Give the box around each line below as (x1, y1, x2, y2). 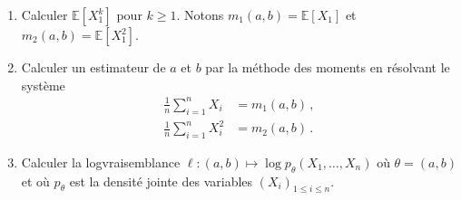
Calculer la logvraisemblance (21, 152, 181, 171)
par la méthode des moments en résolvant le (205, 58, 450, 76)
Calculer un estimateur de (21, 58, 166, 76)
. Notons (176, 5, 224, 24)
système (21, 75, 65, 94)
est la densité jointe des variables (69, 171, 253, 190)
